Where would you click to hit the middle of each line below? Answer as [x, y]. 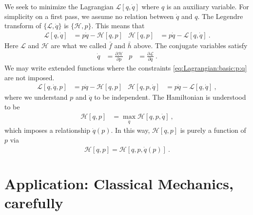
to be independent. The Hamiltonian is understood [170, 97]
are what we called [79, 45]
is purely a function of [213, 130]
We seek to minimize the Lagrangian [59, 6]
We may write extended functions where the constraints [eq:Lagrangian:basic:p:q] [126, 68]
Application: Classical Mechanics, [119, 183]
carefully [34, 203]
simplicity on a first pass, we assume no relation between [89, 16]
